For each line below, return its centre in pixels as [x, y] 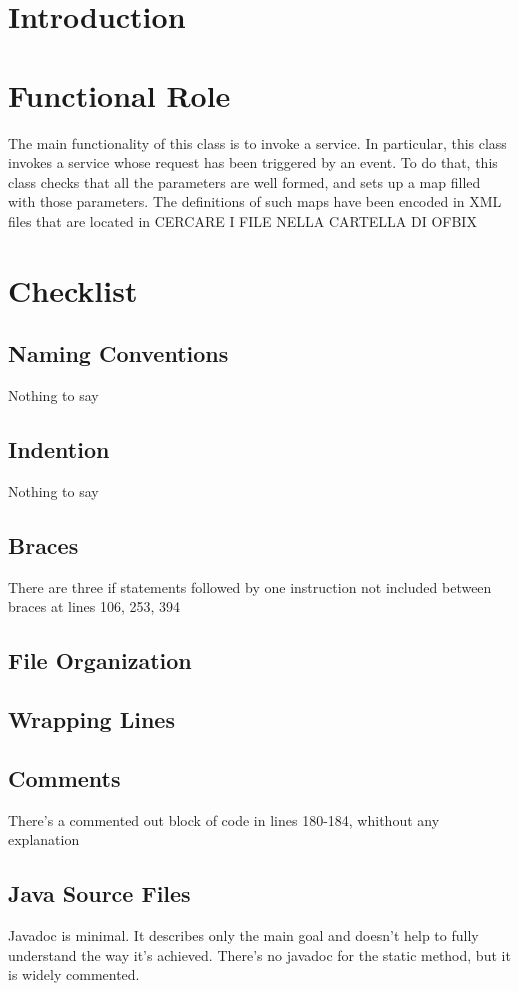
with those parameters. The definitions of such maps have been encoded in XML [255, 201]
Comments [64, 777]
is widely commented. [74, 974]
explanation [44, 839]
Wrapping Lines [91, 719]
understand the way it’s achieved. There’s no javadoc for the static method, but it [259, 954]
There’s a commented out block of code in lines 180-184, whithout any [224, 819]
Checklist [73, 289]
